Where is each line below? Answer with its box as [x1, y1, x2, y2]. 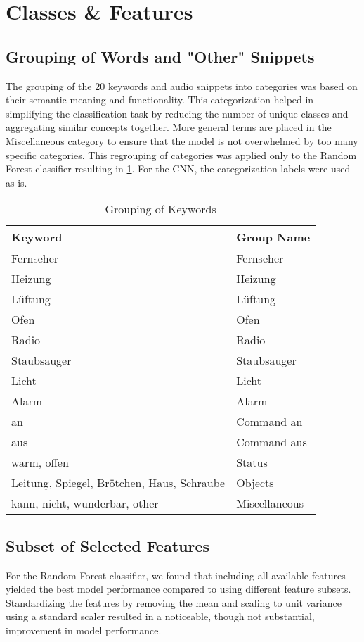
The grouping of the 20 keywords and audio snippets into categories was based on [6, 78, 358, 93]
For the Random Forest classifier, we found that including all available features [6, 567, 346, 582]
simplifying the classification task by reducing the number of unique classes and [6, 106, 349, 120]
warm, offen [11, 454, 69, 471]
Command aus [236, 434, 307, 451]
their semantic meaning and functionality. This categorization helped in [6, 92, 314, 107]
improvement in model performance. [6, 622, 162, 637]
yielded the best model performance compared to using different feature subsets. [6, 581, 351, 596]
